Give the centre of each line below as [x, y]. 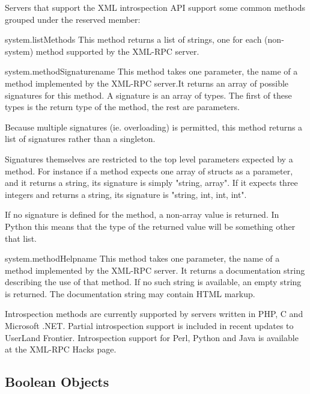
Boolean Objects [57, 382]
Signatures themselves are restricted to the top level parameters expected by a [149, 159]
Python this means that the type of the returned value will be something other [150, 226]
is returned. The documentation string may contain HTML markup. [130, 293]
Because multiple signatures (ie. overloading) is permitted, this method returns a [154, 127]
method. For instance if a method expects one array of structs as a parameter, [149, 171]
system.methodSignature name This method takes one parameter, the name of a [151, 71]
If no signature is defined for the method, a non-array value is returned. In [142, 214]
